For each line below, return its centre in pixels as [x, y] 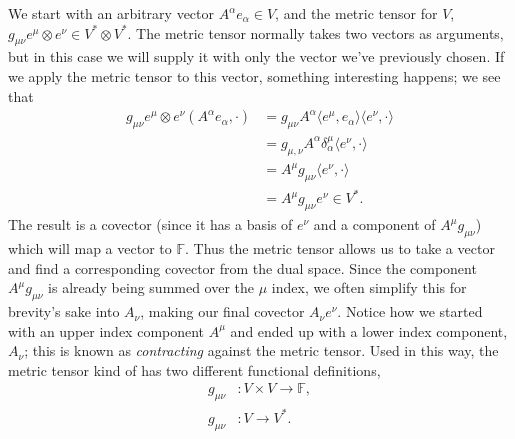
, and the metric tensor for [356, 13]
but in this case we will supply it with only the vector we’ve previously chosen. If [256, 56]
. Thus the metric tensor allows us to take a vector [339, 248]
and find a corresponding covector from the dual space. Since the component [242, 267]
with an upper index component [106, 330]
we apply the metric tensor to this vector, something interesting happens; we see [254, 75]
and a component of [374, 224]
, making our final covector [222, 311]
